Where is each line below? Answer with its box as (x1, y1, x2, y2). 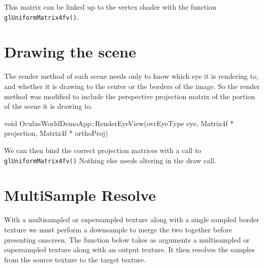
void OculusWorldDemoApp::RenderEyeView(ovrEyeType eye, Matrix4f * (4, 117, 234, 128)
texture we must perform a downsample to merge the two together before (4, 224, 233, 234)
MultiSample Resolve (4, 185, 156, 205)
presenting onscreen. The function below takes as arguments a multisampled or (4, 234, 250, 245)
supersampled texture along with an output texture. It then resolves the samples (4, 244, 255, 255)
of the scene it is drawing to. (4, 101, 93, 111)
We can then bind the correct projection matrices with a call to (4, 144, 202, 155)
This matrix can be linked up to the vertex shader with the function (4, 2, 216, 12)
